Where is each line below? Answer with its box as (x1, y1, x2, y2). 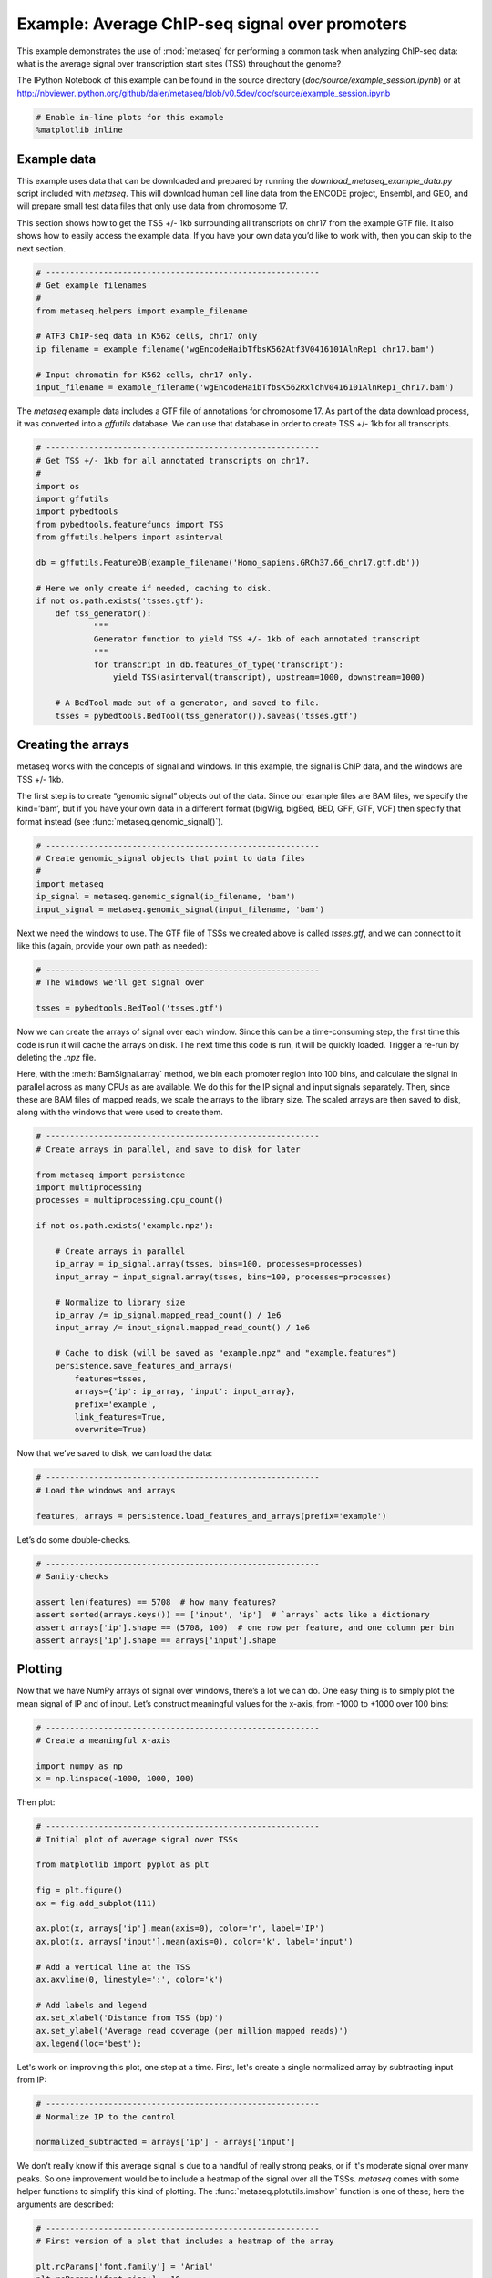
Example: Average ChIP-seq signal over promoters (16, 14, 407, 34)
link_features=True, (74, 1412, 167, 1422)
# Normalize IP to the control (36, 2111, 177, 2122)
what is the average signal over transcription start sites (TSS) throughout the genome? (16, 57, 342, 68)
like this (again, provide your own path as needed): (16, 939, 208, 951)
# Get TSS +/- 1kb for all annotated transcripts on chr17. (36, 456, 311, 466)
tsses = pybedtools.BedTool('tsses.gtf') (36, 1003, 224, 1013)
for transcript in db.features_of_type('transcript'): (93, 660, 344, 670)
